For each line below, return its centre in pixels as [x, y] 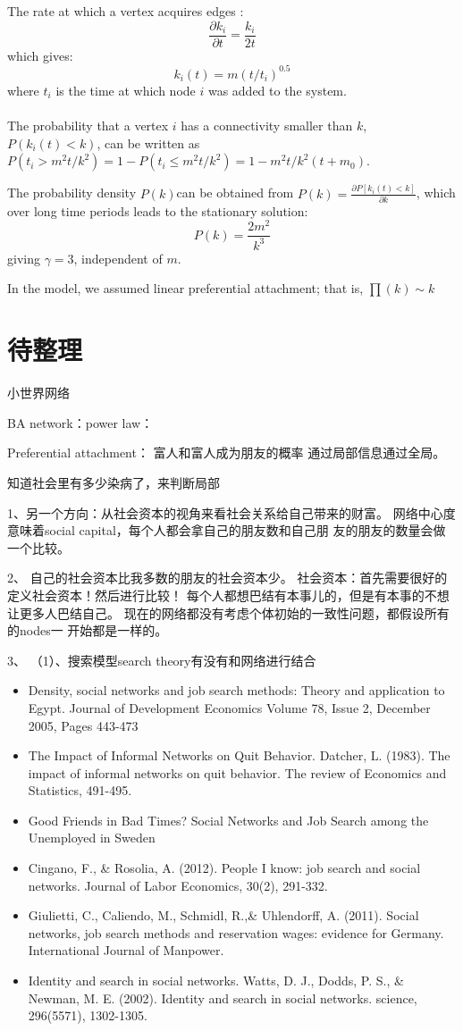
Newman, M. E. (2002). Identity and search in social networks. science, [223, 997]
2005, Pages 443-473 [83, 725]
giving [24, 258]
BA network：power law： [80, 422]
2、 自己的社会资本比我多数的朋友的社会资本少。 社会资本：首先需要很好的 [227, 578]
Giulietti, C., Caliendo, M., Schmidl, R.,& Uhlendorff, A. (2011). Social [223, 915]
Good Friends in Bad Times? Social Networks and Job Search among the [228, 820]
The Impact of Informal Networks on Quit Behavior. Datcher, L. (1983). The [239, 755]
